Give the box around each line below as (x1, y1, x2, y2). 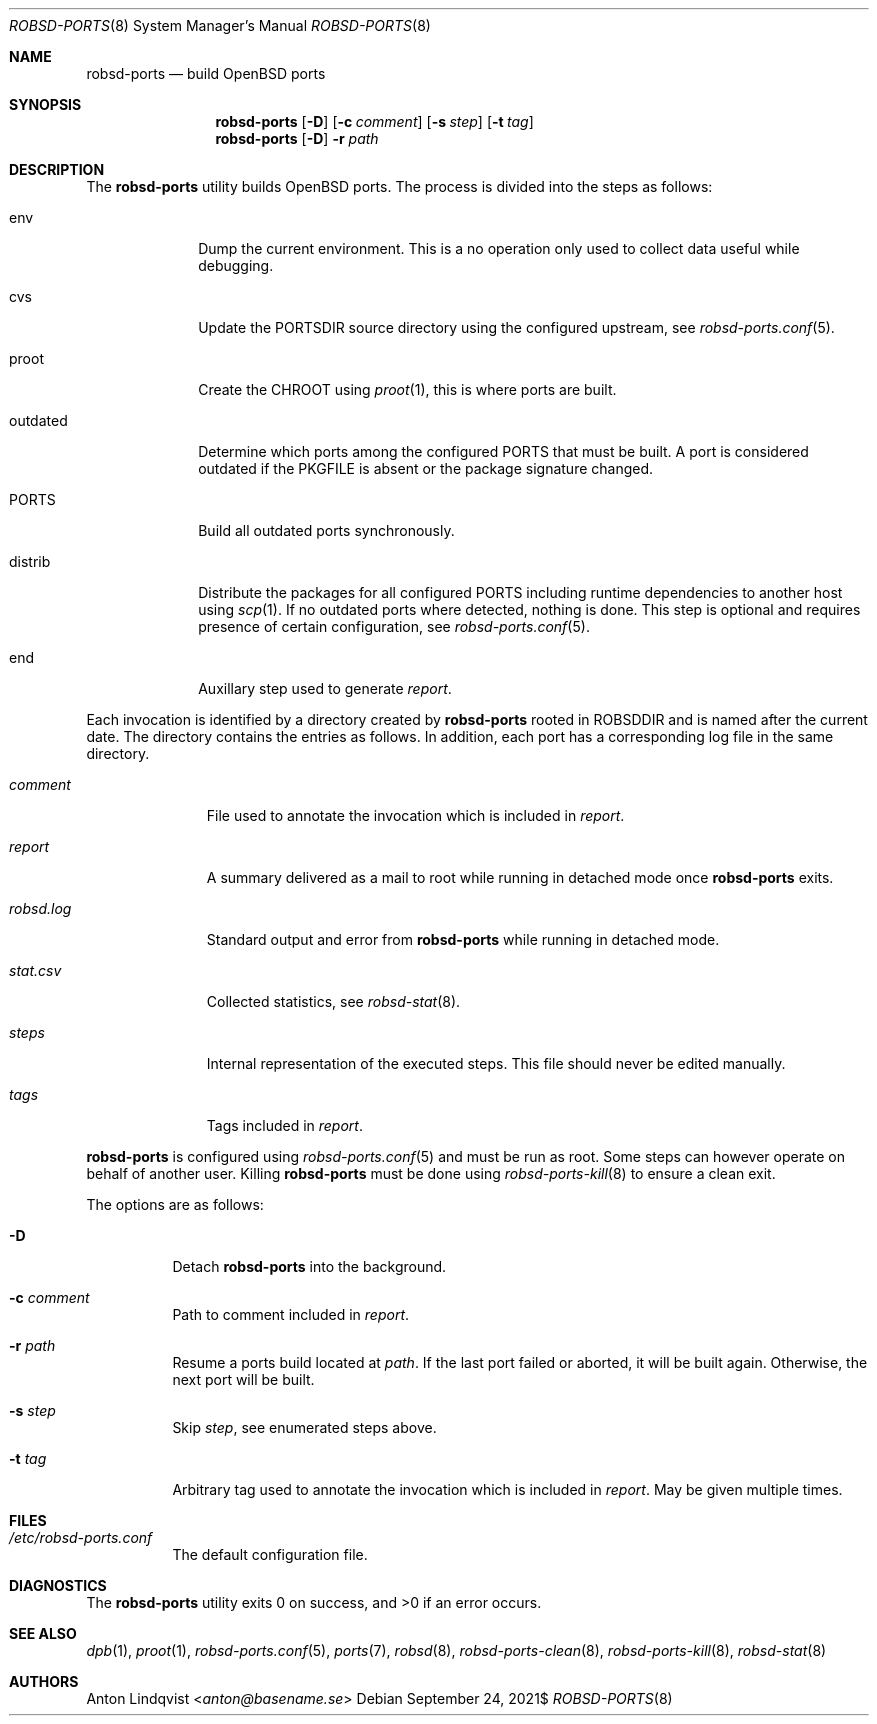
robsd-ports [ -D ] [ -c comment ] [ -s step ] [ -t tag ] (215, 113, 534, 130)
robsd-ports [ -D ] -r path (215, 130, 379, 147)
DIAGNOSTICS (9, 1577, 107, 1594)
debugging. (198, 257, 274, 274)
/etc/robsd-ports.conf (9, 1529, 153, 1546)
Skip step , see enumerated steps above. (172, 1419, 437, 1436)
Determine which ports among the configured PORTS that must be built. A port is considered (198, 443, 809, 460)
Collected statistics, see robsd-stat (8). (206, 993, 461, 1010)
